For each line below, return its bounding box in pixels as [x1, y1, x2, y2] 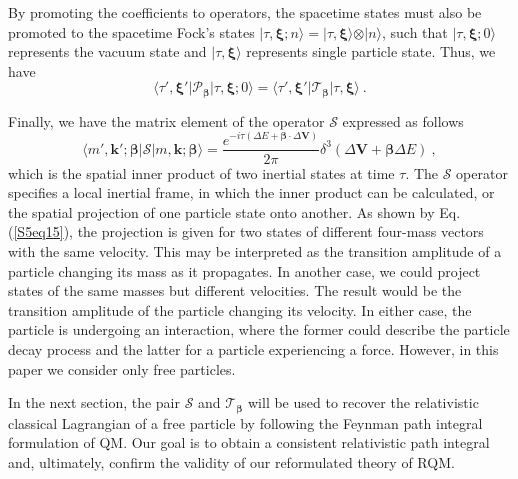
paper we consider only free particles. [8, 358, 236, 379]
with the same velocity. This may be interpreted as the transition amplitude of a [8, 240, 502, 261]
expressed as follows [342, 110, 464, 131]
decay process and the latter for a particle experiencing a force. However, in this [8, 338, 499, 359]
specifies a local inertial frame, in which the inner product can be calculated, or [8, 182, 495, 203]
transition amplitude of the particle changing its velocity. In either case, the [8, 299, 472, 320]
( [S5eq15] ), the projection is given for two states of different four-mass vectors [8, 221, 484, 242]
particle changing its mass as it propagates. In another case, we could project [8, 260, 481, 281]
